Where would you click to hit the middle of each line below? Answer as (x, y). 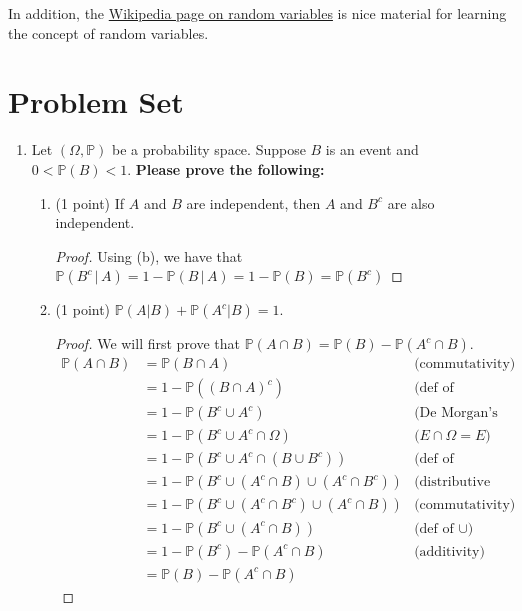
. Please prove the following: (226, 168)
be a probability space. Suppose (209, 149)
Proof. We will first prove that (148, 343)
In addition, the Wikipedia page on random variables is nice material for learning (257, 13)
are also (411, 202)
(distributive (452, 482)
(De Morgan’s (456, 413)
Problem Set (96, 101)
